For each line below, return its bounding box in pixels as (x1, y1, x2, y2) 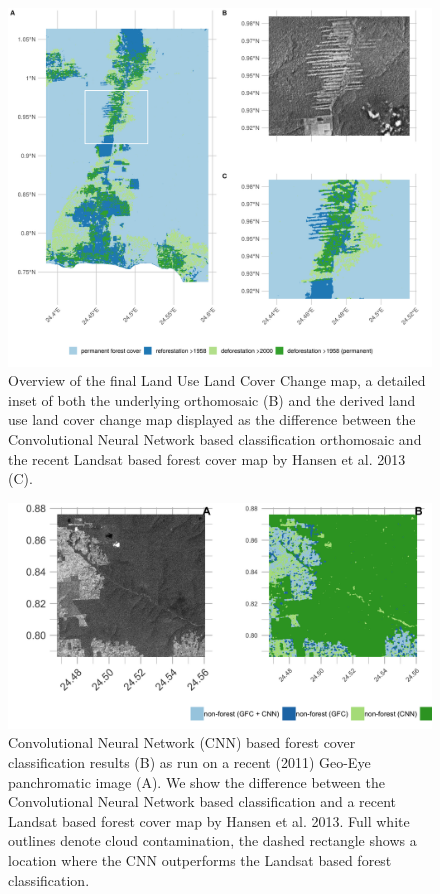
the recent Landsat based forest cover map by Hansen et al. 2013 (8, 448, 406, 469)
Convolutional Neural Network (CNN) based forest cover (8, 732, 356, 753)
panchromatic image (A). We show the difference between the (8, 771, 385, 792)
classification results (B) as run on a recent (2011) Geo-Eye (8, 752, 371, 772)
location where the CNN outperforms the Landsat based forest (8, 849, 392, 870)
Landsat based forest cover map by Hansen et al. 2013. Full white (8, 810, 410, 831)
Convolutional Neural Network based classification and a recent (8, 791, 397, 812)
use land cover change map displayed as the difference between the (8, 409, 416, 430)
